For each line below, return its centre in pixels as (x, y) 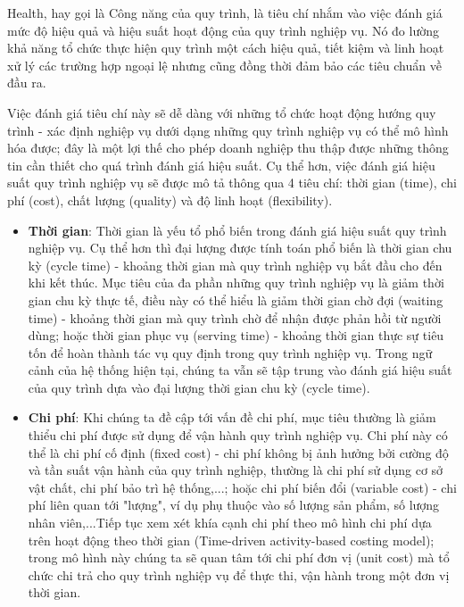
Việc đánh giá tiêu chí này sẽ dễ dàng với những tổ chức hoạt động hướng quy (222, 112)
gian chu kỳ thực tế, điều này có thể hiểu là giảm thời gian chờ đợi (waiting (236, 299)
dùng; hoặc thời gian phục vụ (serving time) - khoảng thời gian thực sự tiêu (236, 335)
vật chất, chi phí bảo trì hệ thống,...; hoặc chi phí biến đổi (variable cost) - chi (242, 487)
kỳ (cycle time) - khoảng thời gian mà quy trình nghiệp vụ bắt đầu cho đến (235, 265)
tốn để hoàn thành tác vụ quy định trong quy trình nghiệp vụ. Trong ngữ (230, 352)
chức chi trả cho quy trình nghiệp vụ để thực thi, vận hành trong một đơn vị (239, 574)
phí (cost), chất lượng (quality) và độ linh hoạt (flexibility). (170, 200)
